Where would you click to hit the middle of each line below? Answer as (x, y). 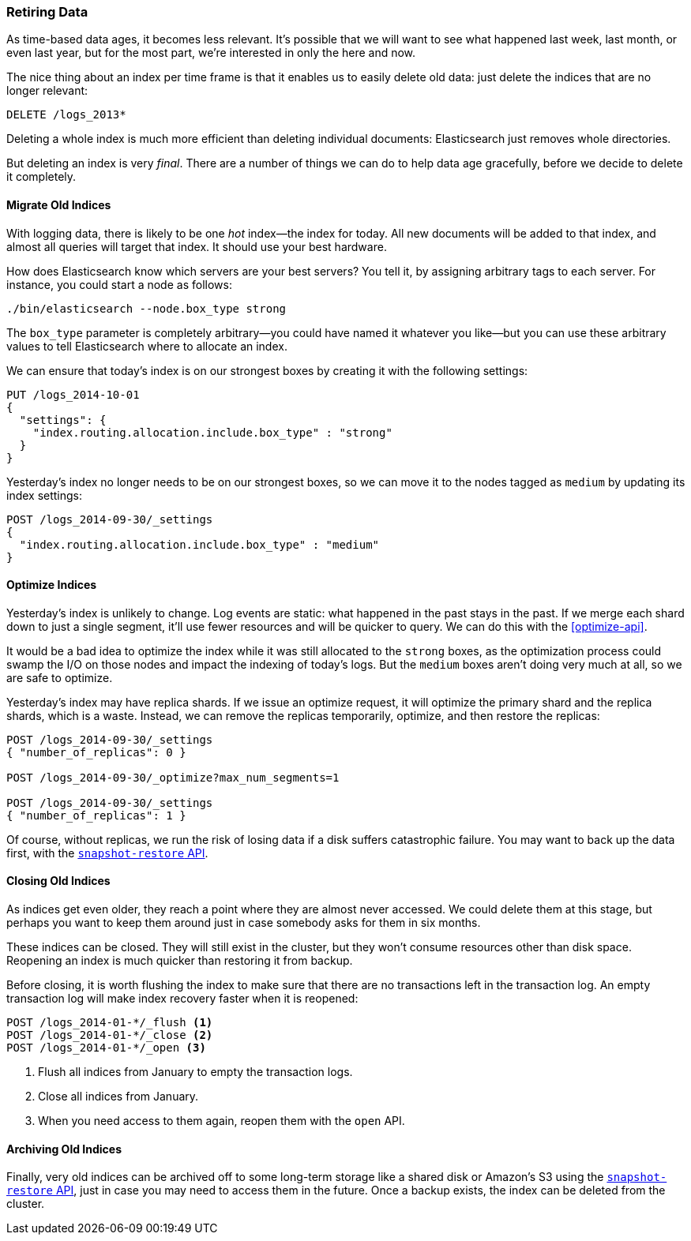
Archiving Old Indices (64, 1149)
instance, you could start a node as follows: (119, 284)
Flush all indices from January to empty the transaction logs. (195, 1072)
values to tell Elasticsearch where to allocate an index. (147, 346)
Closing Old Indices (58, 881)
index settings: (45, 495)
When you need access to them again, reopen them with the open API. (222, 1121)
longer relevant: (47, 91)
